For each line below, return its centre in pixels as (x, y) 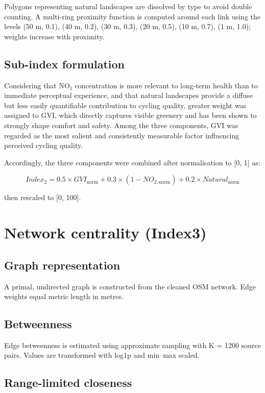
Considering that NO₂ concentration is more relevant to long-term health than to (131, 85)
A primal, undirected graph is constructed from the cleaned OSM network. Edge (130, 286)
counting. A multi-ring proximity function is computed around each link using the (132, 16)
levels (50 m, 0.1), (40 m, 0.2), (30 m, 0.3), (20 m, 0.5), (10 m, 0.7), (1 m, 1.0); (128, 26)
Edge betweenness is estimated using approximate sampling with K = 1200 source (132, 345)
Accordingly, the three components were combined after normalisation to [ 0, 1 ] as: (132, 162)
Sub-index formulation (64, 64)
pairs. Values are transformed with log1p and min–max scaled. (102, 355)
